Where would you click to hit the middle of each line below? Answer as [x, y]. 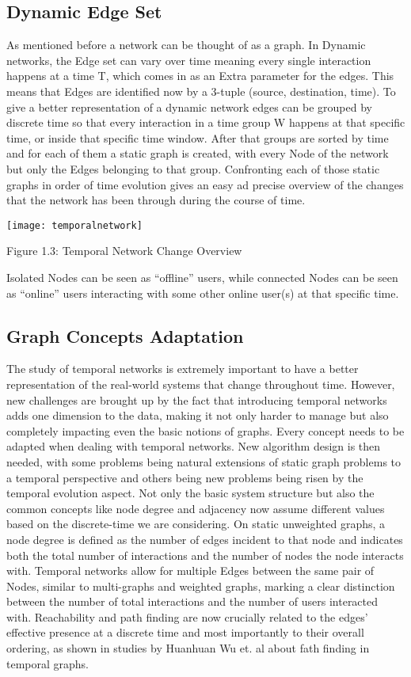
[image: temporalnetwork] [74, 225]
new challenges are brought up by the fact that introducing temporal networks [197, 399]
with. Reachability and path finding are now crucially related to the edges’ [187, 616]
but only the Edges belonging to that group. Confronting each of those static [193, 168]
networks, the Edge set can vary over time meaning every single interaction [189, 60]
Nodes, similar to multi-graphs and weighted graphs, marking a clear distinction [201, 586]
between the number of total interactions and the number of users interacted [192, 601]
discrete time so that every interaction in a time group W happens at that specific [206, 122]
